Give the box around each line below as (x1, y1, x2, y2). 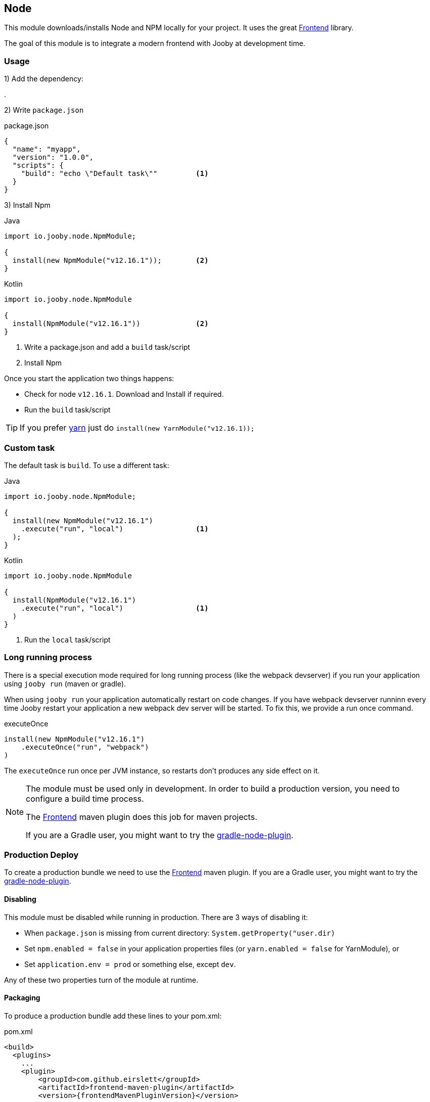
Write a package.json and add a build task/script (24, 343, 190, 352)
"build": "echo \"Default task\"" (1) (21, 169, 209, 178)
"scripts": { (12, 161, 64, 170)
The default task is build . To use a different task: (4, 461, 169, 470)
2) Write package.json (4, 106, 84, 115)
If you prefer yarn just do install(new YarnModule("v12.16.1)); (20, 423, 255, 433)
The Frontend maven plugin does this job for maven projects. (26, 811, 257, 822)
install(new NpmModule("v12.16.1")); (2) (12, 256, 209, 265)
